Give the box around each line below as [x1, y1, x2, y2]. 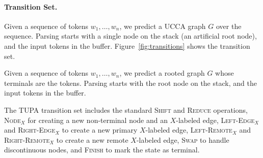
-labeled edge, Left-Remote [145, 124, 232, 135]
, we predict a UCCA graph [119, 20, 206, 31]
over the [216, 20, 242, 31]
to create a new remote [56, 134, 128, 145]
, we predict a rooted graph [119, 68, 205, 78]
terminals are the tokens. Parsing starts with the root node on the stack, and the [4, 77, 257, 88]
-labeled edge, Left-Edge [176, 114, 255, 125]
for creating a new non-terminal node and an [28, 114, 168, 125]
